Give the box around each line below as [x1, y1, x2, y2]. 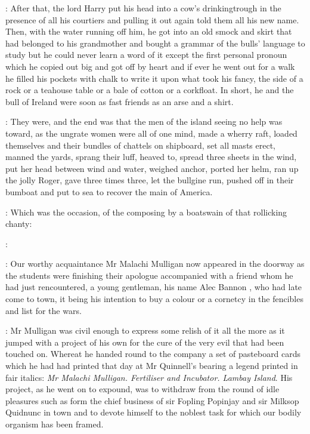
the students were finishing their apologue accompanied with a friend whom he [5, 269, 293, 281]
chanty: [5, 217, 32, 230]
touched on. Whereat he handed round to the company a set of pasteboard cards [5, 347, 301, 360]
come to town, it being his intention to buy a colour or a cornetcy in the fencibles [5, 293, 303, 305]
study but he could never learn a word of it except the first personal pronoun [5, 48, 287, 61]
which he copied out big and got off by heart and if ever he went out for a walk [5, 60, 295, 72]
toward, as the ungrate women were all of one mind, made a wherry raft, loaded [5, 127, 297, 139]
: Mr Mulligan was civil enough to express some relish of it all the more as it [5, 324, 285, 337]
